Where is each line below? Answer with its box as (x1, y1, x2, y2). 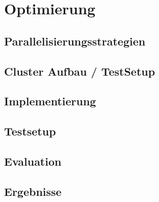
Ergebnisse (4, 183, 62, 199)
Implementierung (4, 93, 96, 109)
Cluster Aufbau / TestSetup (4, 63, 155, 79)
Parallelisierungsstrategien (4, 33, 146, 49)
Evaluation (4, 153, 62, 169)
